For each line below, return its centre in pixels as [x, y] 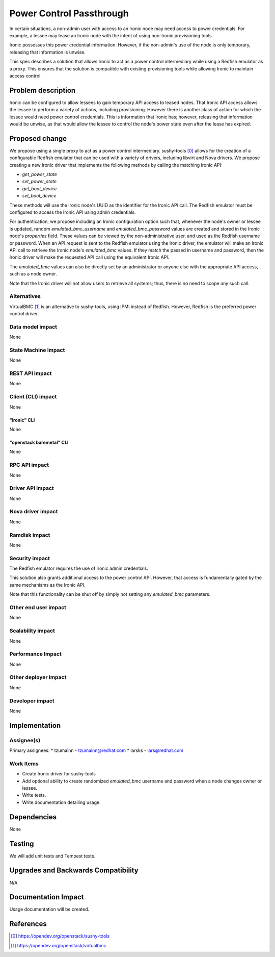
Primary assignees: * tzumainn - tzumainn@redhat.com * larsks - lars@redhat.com [96, 750]
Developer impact [32, 700]
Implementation [35, 725]
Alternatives [25, 296]
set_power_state [39, 182]
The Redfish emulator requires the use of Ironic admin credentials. [79, 568]
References [28, 924]
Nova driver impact [34, 512]
